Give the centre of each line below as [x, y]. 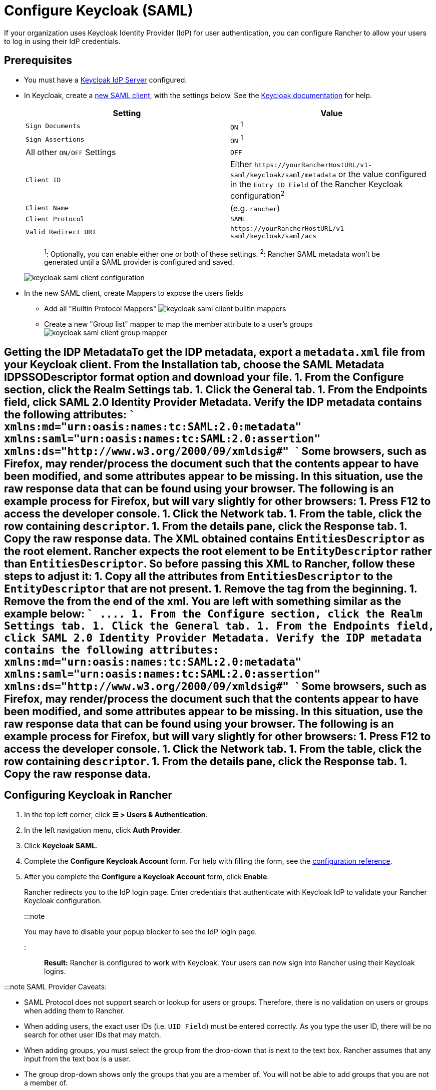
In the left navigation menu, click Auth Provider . [103, 830]
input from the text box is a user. [77, 1058]
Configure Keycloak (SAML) [99, 11]
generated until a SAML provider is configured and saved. [139, 262]
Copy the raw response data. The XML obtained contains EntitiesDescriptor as [214, 538]
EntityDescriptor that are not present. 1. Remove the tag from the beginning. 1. [211, 589]
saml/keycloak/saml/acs [274, 236]
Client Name [47, 208]
